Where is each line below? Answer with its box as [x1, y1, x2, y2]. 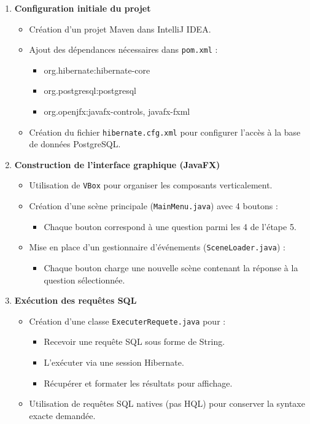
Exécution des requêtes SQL [14, 294, 137, 307]
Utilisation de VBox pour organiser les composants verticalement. [29, 179, 273, 191]
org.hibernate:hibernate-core [44, 63, 150, 76]
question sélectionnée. [44, 273, 125, 286]
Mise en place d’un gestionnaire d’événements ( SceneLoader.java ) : [29, 241, 285, 253]
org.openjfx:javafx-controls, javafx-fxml [44, 105, 190, 118]
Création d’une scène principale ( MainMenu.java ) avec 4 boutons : [29, 199, 278, 212]
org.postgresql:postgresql [44, 84, 136, 97]
